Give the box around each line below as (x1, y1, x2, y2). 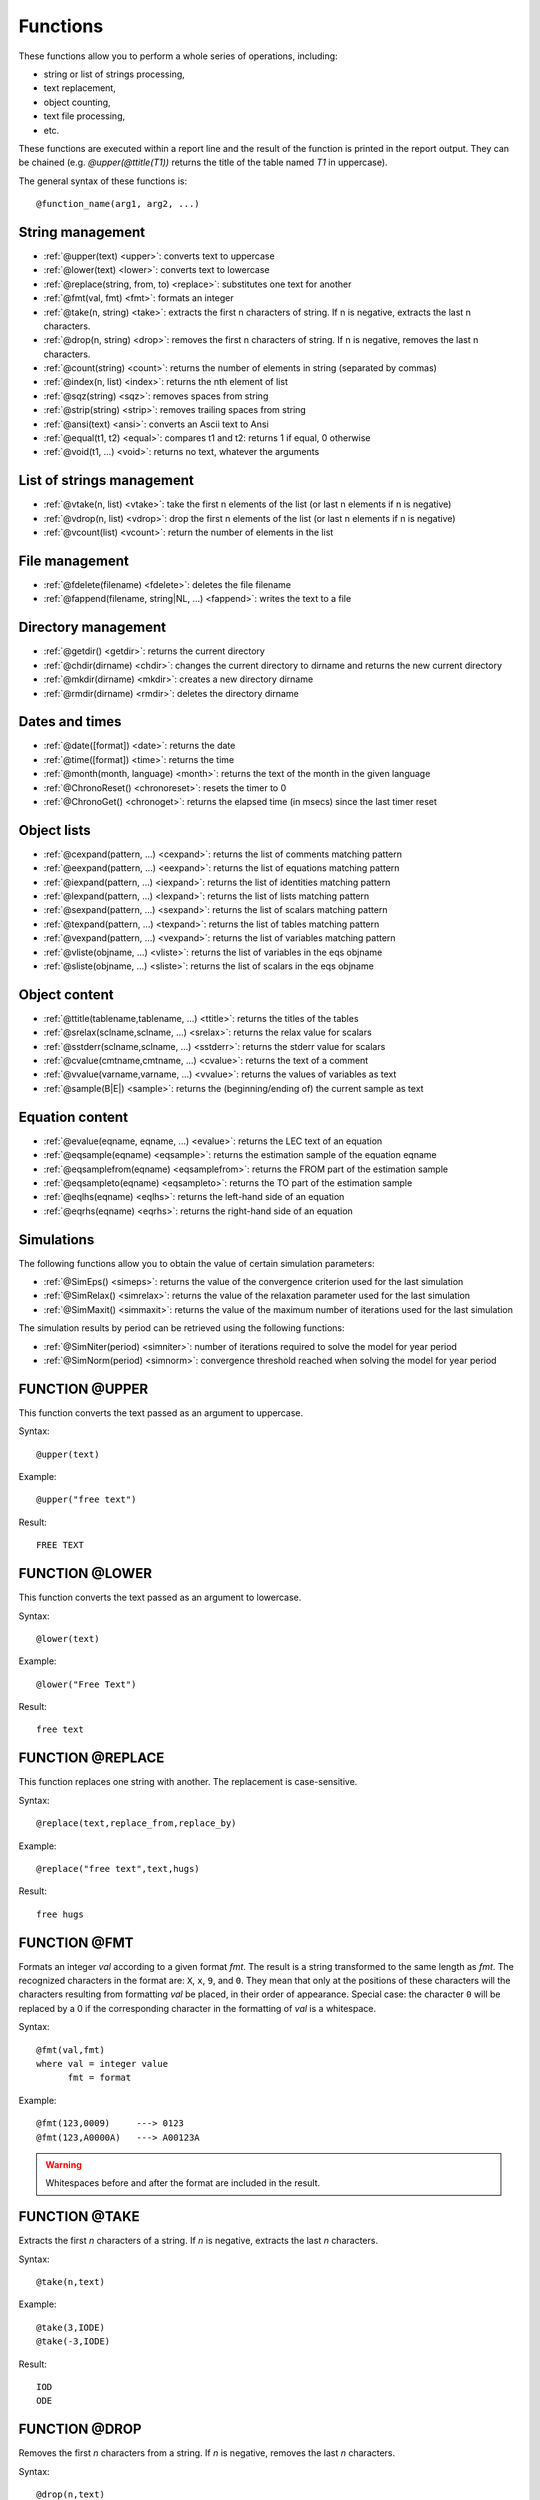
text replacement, (43, 82, 117, 94)
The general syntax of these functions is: (18, 175, 188, 187)
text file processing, (43, 110, 126, 122)
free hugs (36, 1908, 84, 1920)
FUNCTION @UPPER (18, 1380, 149, 1397)
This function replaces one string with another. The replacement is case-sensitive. (18, 1776, 358, 1788)
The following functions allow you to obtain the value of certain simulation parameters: (18, 1257, 375, 1269)
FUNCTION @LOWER (18, 1565, 152, 1582)
